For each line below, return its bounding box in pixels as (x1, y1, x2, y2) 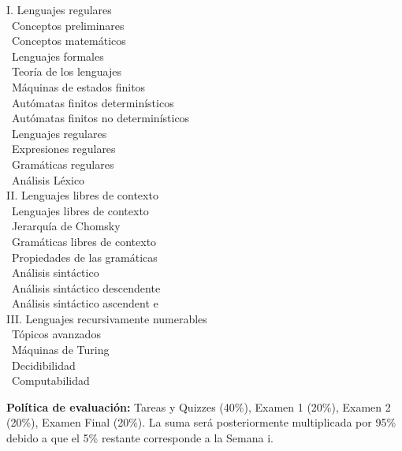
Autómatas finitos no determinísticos (11, 110, 190, 126)
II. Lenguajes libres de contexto (6, 187, 158, 203)
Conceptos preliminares (11, 17, 125, 33)
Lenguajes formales (11, 47, 104, 64)
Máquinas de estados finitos (11, 78, 146, 95)
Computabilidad (11, 372, 90, 389)
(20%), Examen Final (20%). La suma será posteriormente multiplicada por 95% (6, 414, 396, 430)
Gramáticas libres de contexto (11, 233, 157, 249)
